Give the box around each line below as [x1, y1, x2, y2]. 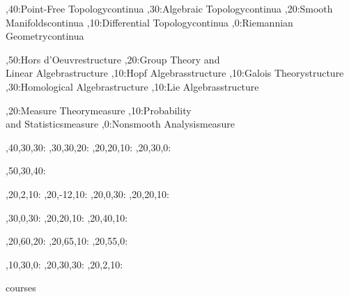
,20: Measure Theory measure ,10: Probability [6, 102, 192, 117]
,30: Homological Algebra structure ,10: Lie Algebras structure [6, 79, 259, 93]
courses [6, 280, 36, 295]
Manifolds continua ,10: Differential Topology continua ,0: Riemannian [6, 15, 293, 29]
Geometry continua [6, 29, 84, 43]
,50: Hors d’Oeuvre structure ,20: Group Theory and [6, 52, 220, 66]
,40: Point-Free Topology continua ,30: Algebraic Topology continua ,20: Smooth [6, 1, 333, 15]
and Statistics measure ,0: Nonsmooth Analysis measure [6, 116, 235, 131]
